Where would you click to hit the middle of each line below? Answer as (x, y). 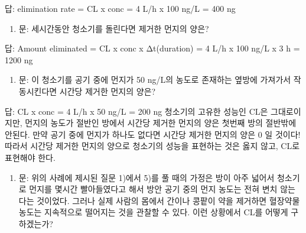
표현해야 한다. (30, 157)
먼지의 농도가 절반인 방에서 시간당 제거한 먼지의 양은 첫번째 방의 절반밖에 (161, 123)
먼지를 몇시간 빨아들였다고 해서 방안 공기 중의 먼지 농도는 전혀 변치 (153, 189)
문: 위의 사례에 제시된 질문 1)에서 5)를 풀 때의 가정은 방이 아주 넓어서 (147, 177)
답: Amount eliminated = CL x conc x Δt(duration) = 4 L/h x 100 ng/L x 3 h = (152, 48)
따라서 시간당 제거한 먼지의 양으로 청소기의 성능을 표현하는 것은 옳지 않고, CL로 (152, 146)
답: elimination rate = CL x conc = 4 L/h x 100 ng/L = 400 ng (120, 8)
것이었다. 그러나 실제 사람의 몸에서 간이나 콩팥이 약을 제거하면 (152, 200)
